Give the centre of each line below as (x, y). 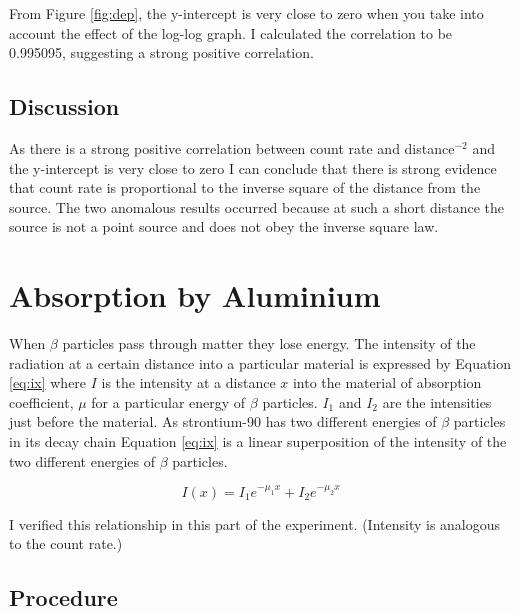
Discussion (64, 106)
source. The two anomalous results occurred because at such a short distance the (257, 206)
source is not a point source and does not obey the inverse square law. (224, 226)
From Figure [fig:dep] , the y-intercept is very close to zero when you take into (246, 13)
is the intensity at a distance (188, 382)
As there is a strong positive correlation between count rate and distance (232, 147)
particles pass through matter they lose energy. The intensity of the (269, 343)
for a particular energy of (168, 401)
